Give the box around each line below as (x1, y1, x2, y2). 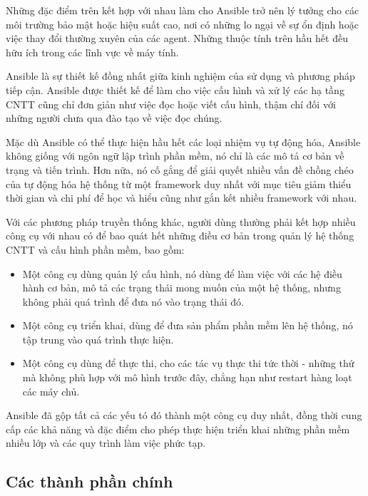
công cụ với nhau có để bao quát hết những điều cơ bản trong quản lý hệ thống (6, 228, 354, 243)
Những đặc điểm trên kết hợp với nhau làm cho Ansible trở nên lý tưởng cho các (6, 3, 359, 17)
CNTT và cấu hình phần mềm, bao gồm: (6, 242, 185, 257)
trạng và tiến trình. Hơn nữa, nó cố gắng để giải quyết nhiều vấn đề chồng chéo (6, 162, 354, 177)
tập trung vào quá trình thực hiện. (22, 331, 174, 346)
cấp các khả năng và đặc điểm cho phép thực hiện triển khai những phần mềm (6, 421, 350, 436)
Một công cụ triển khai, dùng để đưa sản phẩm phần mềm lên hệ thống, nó (22, 318, 353, 333)
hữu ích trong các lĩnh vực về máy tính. (6, 44, 179, 59)
